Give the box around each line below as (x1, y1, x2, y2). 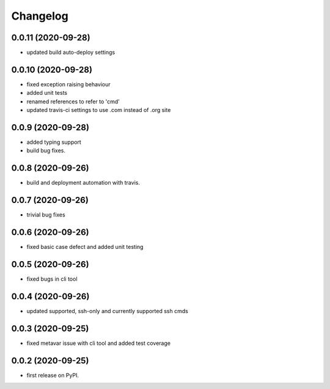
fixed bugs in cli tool (26, 275, 78, 283)
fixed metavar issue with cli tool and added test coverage (26, 339, 171, 347)
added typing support (26, 138, 82, 146)
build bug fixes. (26, 147, 66, 154)
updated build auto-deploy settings (26, 49, 116, 56)
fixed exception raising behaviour (26, 80, 111, 88)
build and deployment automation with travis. (26, 179, 141, 187)
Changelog (11, 9, 68, 23)
